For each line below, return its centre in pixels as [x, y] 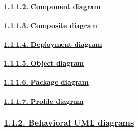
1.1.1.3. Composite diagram [51, 25]
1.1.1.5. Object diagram [44, 63]
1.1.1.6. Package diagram [46, 82]
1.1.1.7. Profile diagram [44, 101]
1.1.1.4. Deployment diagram [53, 44]
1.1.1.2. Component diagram [52, 6]
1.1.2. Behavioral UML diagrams [69, 123]
